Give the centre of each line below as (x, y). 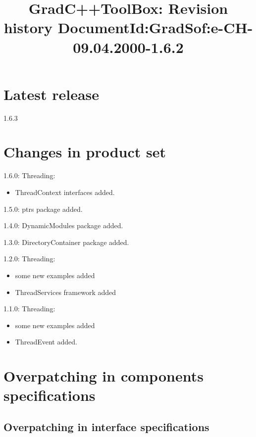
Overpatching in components (103, 376)
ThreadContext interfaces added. (65, 192)
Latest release (51, 94)
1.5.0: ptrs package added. (43, 209)
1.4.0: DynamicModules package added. (63, 225)
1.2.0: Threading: (29, 259)
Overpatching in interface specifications (106, 426)
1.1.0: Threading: (29, 309)
